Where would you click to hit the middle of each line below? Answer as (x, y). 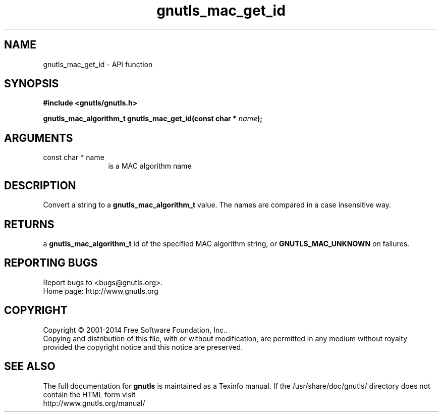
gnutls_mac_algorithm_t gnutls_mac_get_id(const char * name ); (153, 119)
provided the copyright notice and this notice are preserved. (143, 347)
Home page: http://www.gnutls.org (101, 291)
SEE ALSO (30, 367)
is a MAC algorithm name (150, 166)
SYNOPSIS (32, 84)
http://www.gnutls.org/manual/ (94, 403)
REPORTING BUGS (51, 263)
